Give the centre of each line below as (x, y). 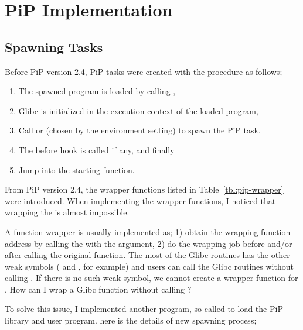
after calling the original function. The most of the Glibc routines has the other (147, 255)
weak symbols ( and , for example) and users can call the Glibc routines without (149, 266)
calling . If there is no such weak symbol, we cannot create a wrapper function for (151, 278)
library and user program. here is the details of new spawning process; (131, 320)
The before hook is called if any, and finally (96, 149)
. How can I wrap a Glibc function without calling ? (98, 289)
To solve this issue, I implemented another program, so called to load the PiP (144, 309)
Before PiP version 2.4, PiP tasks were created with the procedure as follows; (144, 71)
